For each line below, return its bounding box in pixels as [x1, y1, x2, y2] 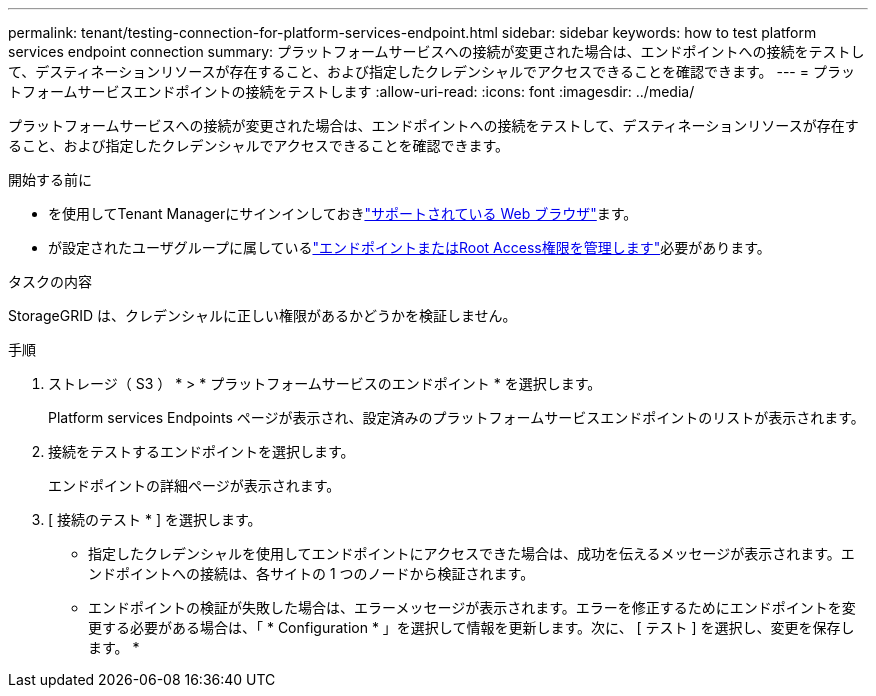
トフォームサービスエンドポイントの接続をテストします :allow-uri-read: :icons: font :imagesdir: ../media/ [8, 83, 695, 100]
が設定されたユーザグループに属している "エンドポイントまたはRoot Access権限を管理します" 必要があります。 [48, 239, 771, 256]
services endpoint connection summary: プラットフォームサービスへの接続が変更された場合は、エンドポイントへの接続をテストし [8, 43, 865, 60]
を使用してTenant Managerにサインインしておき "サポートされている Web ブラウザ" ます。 [48, 205, 638, 222]
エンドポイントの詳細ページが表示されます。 [48, 477, 341, 494]
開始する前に [8, 171, 92, 188]
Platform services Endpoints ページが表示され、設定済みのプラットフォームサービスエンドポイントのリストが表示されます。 [48, 409, 865, 426]
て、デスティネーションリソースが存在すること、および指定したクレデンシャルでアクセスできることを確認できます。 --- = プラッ [8, 63, 855, 80]
